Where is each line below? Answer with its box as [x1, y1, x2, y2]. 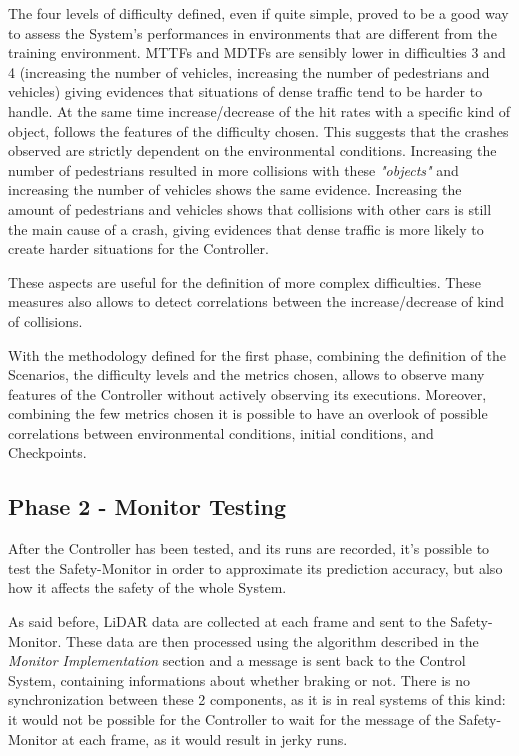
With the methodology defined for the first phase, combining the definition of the [8, 344, 507, 365]
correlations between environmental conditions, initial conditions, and [8, 422, 434, 443]
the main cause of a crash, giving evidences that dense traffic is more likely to [8, 218, 484, 239]
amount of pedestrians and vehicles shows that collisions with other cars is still [8, 198, 492, 219]
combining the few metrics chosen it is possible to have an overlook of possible [8, 403, 488, 424]
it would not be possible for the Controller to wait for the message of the [8, 709, 455, 730]
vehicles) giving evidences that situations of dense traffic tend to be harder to [8, 81, 483, 102]
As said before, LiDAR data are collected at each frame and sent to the [8, 611, 446, 632]
